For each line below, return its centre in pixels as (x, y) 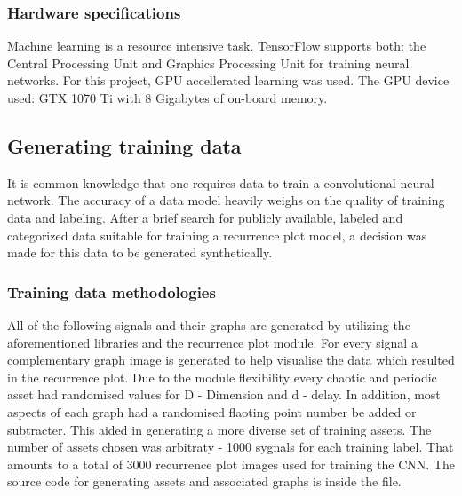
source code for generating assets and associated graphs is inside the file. (204, 481)
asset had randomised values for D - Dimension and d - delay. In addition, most (224, 394)
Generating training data (124, 145)
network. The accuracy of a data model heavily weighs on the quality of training (226, 200)
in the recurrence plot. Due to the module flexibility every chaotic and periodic (222, 377)
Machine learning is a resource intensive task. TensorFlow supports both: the (217, 46)
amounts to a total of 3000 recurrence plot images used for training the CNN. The (231, 464)
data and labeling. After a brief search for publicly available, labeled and (205, 217)
